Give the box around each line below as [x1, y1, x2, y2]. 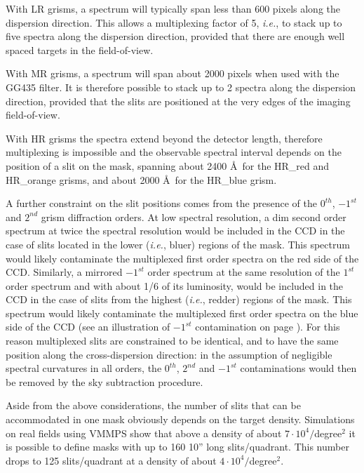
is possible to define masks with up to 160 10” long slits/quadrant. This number [6, 439, 349, 454]
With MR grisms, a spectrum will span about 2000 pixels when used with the [6, 66, 339, 81]
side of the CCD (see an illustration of [6, 319, 170, 334]
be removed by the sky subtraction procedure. [6, 374, 203, 389]
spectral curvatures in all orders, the [6, 361, 162, 375]
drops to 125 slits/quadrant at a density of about [6, 453, 217, 467]
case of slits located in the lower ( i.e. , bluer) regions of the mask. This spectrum [6, 236, 350, 251]
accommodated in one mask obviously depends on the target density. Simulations [6, 412, 355, 427]
